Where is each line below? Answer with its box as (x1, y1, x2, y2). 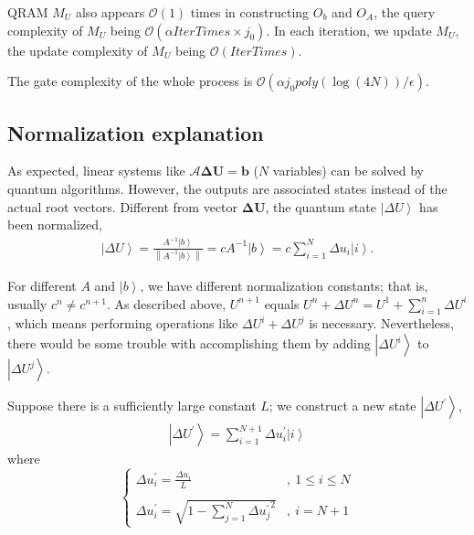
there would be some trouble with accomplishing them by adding (7, 334, 371, 353)
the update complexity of (7, 40, 148, 59)
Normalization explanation (7, 118, 264, 146)
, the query (374, 3, 436, 21)
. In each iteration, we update (266, 20, 432, 39)
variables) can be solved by (272, 161, 424, 180)
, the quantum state (265, 197, 376, 216)
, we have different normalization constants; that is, (140, 276, 428, 295)
